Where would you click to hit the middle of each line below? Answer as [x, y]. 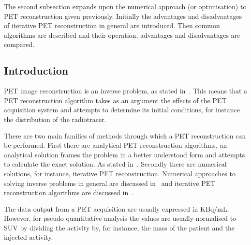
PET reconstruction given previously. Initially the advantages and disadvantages [123, 16]
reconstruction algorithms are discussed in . [69, 192]
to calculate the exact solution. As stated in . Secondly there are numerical [115, 164]
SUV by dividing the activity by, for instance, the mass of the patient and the [119, 227]
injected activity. [29, 237]
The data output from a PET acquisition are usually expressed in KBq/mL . [117, 208]
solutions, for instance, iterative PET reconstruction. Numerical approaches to [120, 173]
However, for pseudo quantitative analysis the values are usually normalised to [120, 218]
